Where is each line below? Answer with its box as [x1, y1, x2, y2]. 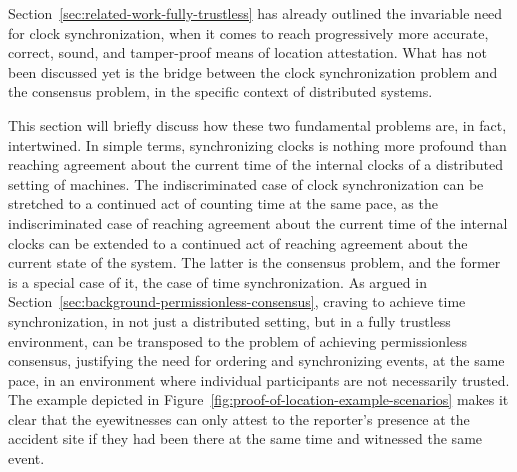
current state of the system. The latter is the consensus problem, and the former [8, 252, 501, 273]
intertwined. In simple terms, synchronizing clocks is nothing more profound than [8, 134, 507, 155]
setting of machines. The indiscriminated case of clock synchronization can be [8, 173, 484, 194]
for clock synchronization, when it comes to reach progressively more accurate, [8, 22, 489, 43]
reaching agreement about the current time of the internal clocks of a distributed [8, 154, 504, 175]
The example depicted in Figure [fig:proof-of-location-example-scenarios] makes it [8, 389, 509, 410]
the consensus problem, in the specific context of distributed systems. [8, 81, 433, 102]
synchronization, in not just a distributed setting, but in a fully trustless [8, 310, 451, 331]
